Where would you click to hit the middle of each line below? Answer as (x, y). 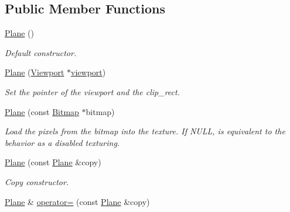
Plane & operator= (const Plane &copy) (77, 201)
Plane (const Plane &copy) (53, 162)
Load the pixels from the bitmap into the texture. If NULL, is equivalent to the (145, 131)
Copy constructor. (37, 181)
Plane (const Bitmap (42, 111)
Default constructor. (41, 52)
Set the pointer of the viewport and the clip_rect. (92, 91)
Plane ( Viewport (35, 72)
